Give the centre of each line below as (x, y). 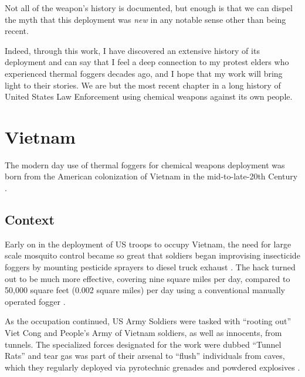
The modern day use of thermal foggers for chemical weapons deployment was (145, 164)
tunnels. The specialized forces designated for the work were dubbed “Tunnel (143, 344)
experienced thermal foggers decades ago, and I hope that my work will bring (144, 73)
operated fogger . (35, 301)
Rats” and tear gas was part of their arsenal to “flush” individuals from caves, (145, 356)
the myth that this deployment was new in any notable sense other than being (145, 19)
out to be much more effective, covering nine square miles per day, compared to (148, 278)
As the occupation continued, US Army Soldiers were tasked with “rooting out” (148, 321)
